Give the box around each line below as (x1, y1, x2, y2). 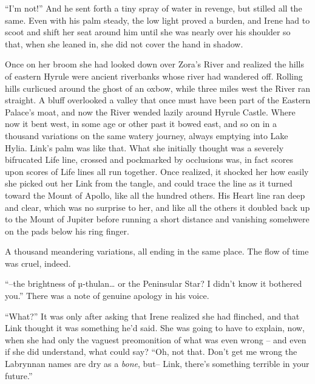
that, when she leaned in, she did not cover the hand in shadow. (5, 37, 243, 50)
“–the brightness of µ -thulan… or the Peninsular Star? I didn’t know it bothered (5, 277, 302, 290)
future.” (5, 369, 33, 382)
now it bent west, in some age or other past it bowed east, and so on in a (5, 117, 277, 130)
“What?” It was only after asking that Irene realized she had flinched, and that (5, 309, 300, 322)
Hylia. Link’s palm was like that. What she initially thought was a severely (5, 141, 284, 154)
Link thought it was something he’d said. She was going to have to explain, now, (5, 321, 305, 334)
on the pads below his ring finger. (5, 224, 129, 237)
